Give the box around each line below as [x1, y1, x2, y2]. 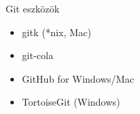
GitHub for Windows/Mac [21, 71, 134, 85]
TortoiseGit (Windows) [21, 95, 121, 109]
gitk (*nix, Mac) [21, 24, 91, 39]
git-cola [21, 48, 53, 63]
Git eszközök [6, 1, 60, 15]
